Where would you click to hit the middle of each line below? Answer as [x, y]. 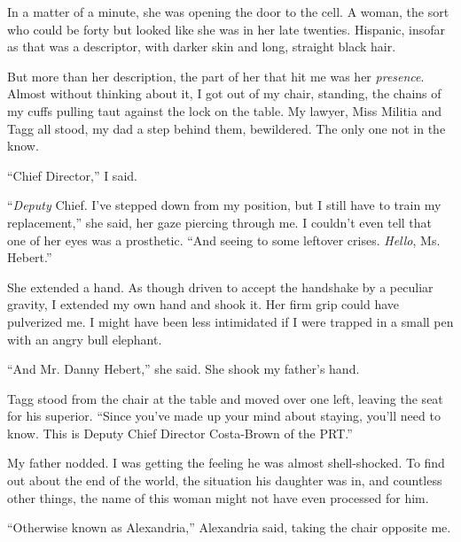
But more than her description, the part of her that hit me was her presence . [216, 76]
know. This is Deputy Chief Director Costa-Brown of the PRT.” [180, 433]
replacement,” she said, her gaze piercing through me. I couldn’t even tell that [220, 222]
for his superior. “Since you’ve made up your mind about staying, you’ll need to [224, 416]
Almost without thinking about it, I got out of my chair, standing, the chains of [224, 93]
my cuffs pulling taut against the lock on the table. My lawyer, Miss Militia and [224, 110]
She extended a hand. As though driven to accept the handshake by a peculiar [220, 286]
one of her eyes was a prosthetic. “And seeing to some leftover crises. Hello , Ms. [224, 240]
